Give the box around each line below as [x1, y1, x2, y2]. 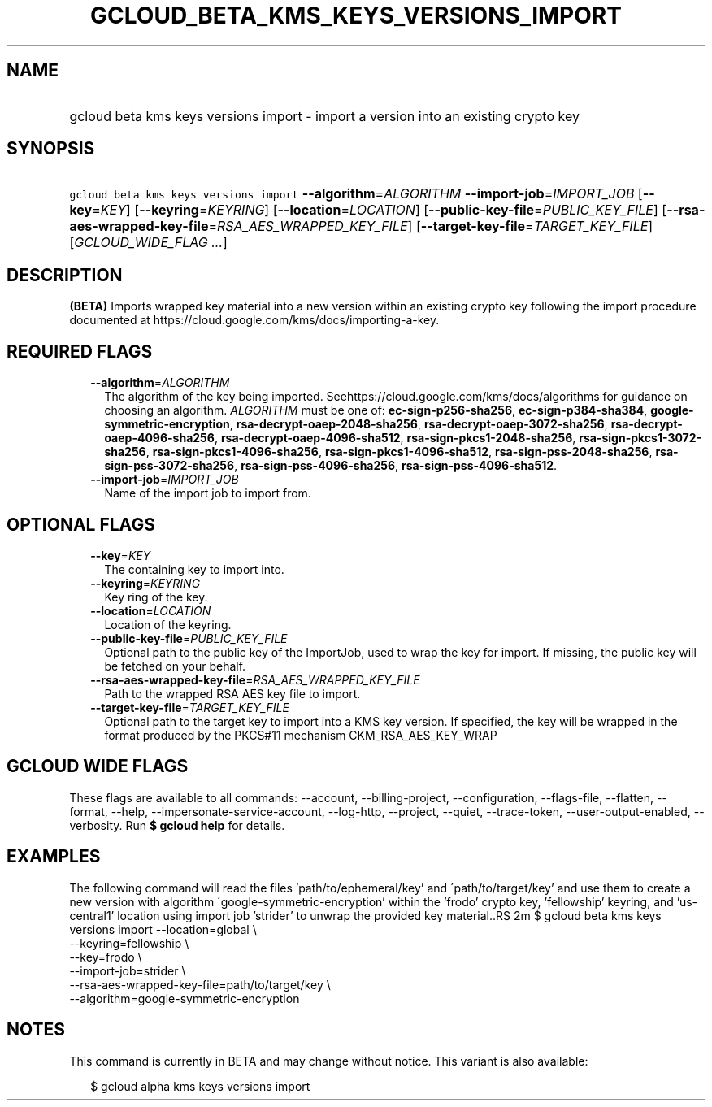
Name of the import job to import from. [104, 486, 311, 501]
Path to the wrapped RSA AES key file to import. [104, 686, 361, 701]
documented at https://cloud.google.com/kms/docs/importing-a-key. [69, 313, 440, 328]
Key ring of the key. [104, 589, 208, 604]
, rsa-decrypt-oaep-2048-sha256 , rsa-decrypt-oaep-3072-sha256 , [229, 417, 608, 432]
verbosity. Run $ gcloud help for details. [69, 818, 285, 832]
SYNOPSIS [7, 138, 95, 159]
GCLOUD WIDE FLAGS [7, 756, 189, 777]
